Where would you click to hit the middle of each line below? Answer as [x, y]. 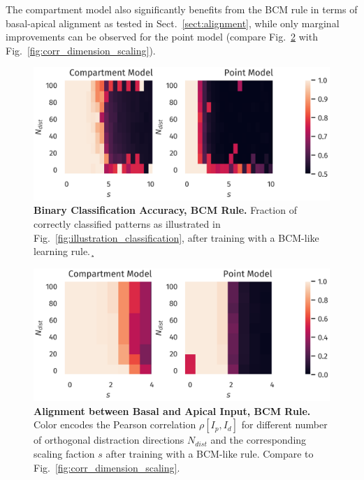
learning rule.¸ [64, 251]
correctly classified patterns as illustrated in [127, 224]
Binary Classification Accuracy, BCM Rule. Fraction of [165, 210]
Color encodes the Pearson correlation [115, 424]
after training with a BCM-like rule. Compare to [210, 454]
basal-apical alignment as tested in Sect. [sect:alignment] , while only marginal [173, 23]
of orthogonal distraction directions [109, 440]
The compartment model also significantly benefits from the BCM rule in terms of [182, 9]
